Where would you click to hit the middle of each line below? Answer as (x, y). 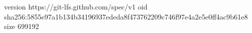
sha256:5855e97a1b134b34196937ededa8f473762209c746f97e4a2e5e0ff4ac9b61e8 (126, 16)
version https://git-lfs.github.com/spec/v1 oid (76, 6)
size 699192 (22, 26)
